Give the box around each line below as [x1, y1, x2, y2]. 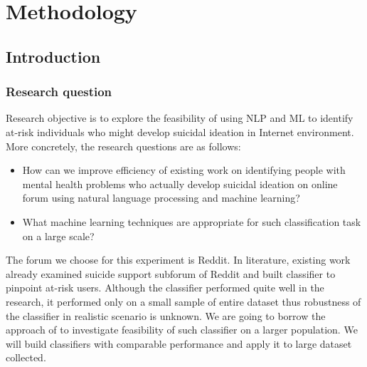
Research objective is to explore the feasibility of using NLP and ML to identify [6, 110, 353, 125]
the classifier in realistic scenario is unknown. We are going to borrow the [6, 308, 326, 323]
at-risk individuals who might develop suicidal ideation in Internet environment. [6, 124, 354, 139]
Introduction [6, 45, 101, 67]
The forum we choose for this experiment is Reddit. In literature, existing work [6, 252, 351, 267]
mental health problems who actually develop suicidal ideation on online [22, 176, 338, 191]
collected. [6, 350, 46, 365]
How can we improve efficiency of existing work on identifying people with [22, 162, 346, 177]
